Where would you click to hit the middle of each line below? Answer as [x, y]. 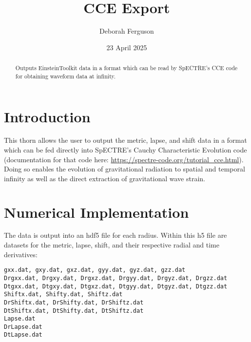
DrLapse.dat [23, 327]
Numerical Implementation [97, 212]
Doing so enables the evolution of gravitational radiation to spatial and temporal [125, 169]
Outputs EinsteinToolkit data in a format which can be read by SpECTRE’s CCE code [126, 68]
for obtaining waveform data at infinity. [66, 76]
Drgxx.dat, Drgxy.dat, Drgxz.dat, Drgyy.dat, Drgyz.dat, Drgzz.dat [116, 278]
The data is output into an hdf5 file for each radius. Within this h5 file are [116, 235]
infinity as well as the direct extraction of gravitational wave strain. [105, 178]
